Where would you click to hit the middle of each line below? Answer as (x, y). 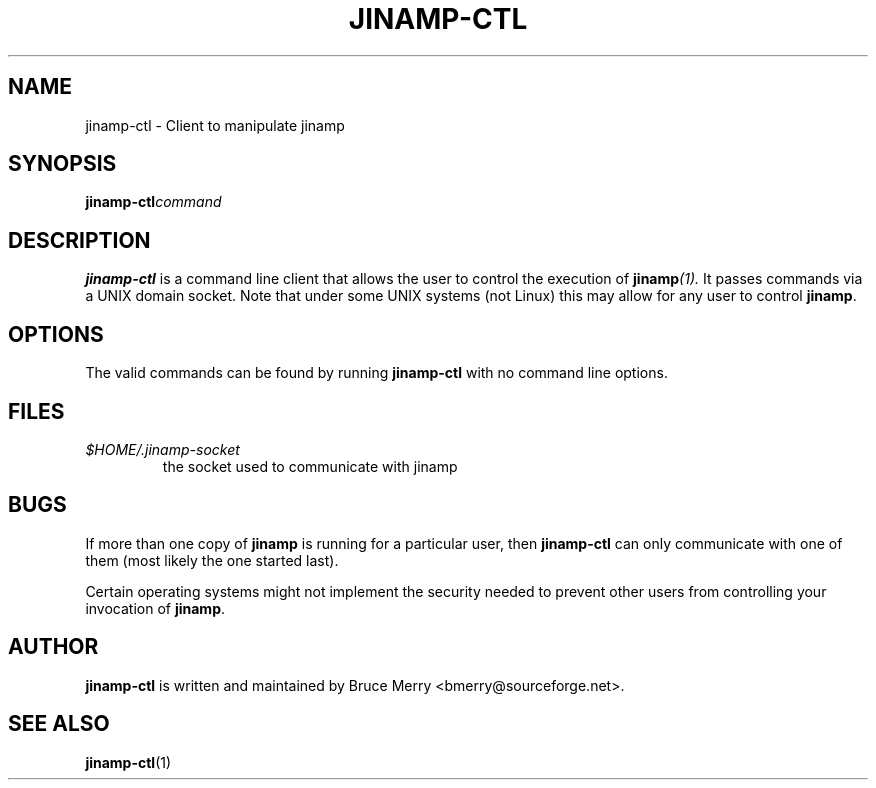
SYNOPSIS (62, 164)
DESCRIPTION (79, 240)
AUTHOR (53, 647)
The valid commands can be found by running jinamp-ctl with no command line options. (376, 373)
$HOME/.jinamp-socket (162, 449)
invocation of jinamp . (155, 608)
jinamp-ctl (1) (128, 762)
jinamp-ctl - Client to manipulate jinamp (215, 125)
